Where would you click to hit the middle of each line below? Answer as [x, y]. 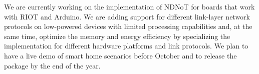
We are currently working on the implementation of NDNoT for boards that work [129, 6]
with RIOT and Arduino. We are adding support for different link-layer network [127, 16]
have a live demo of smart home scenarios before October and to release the [120, 55]
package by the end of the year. [52, 65]
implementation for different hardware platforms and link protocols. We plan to [126, 46]
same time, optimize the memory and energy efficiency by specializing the [117, 36]
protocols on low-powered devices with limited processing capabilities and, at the [128, 26]
